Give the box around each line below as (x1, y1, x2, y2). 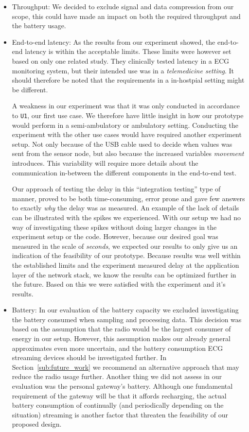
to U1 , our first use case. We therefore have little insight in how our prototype (12, 110, 244, 120)
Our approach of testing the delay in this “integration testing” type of (12, 184, 221, 194)
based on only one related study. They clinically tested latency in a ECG (12, 55, 230, 66)
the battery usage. (12, 20, 66, 31)
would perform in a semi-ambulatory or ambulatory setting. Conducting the (12, 120, 238, 130)
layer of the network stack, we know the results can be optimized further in (12, 269, 236, 279)
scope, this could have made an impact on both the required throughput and (12, 11, 241, 21)
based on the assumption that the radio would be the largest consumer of (12, 324, 231, 334)
